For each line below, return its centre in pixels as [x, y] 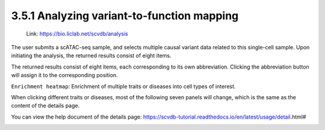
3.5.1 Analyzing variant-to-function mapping [125, 16]
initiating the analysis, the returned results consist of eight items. [91, 56]
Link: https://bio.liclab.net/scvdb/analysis [77, 34]
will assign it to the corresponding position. [64, 75]
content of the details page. [45, 106]
